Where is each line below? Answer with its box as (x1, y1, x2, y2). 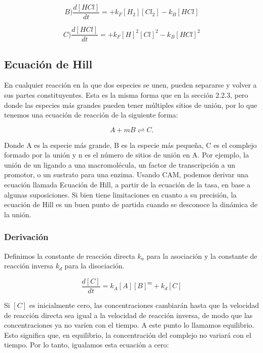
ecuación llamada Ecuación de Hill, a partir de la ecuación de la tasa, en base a (4, 179, 251, 190)
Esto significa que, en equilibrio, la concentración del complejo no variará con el (4, 329, 251, 340)
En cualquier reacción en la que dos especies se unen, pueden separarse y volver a (4, 80, 257, 90)
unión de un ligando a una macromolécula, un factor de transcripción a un (4, 159, 236, 170)
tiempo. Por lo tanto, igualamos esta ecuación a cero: (4, 339, 169, 350)
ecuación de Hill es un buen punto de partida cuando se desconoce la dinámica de (4, 199, 257, 210)
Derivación (4, 230, 49, 243)
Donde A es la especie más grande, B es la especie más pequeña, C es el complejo (4, 139, 257, 150)
